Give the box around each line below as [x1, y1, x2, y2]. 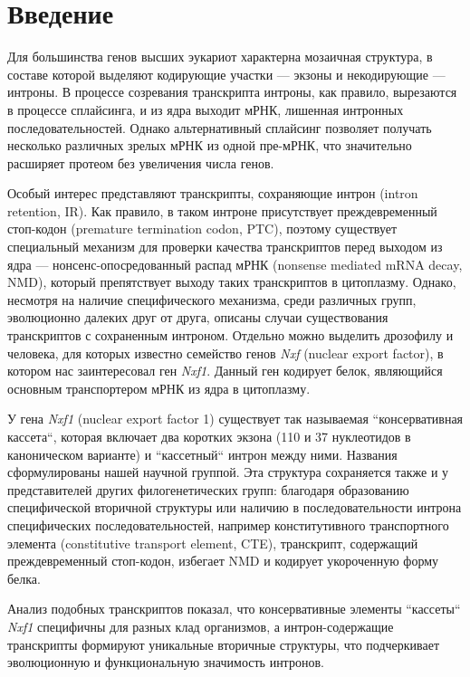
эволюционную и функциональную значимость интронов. [7, 653, 324, 672]
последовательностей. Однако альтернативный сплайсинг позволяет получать [7, 118, 432, 137]
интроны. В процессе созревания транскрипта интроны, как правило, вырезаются [7, 82, 457, 101]
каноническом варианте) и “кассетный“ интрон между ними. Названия [7, 444, 398, 463]
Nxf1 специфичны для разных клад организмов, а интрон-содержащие [7, 616, 394, 635]
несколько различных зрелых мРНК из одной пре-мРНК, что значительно [7, 136, 412, 155]
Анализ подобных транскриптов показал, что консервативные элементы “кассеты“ [7, 599, 461, 618]
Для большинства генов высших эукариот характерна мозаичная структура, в [7, 47, 433, 66]
